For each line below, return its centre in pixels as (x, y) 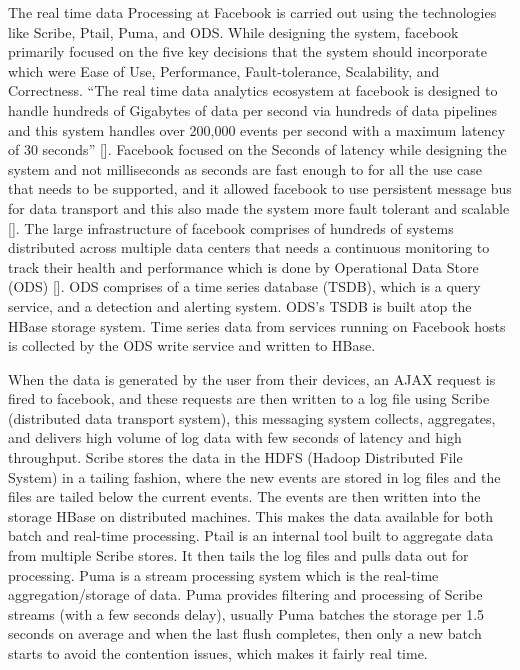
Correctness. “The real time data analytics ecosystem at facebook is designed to (253, 90)
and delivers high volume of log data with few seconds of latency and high (235, 437)
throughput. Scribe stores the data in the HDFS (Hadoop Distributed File (235, 457)
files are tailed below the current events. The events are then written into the (244, 496)
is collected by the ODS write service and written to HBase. (192, 345)
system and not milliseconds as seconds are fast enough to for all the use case (245, 168)
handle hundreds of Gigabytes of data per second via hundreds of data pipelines (253, 109)
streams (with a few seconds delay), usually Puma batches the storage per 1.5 (246, 613)
